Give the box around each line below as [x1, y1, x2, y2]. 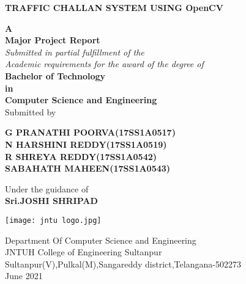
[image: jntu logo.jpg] [5, 216, 102, 225]
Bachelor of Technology [5, 69, 106, 82]
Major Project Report [5, 34, 100, 46]
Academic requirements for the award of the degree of [5, 57, 204, 70]
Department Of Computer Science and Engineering [5, 233, 196, 246]
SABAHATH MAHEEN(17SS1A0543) [5, 162, 171, 175]
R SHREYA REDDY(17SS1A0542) [5, 150, 157, 162]
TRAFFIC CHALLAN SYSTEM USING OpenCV [5, 1, 223, 13]
